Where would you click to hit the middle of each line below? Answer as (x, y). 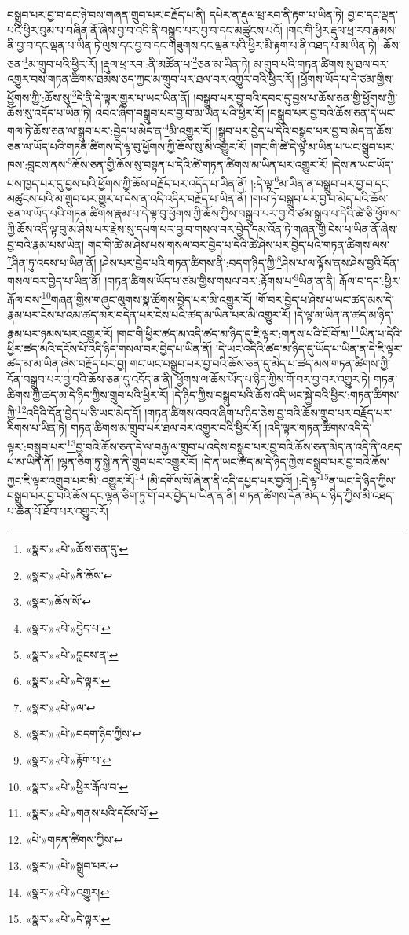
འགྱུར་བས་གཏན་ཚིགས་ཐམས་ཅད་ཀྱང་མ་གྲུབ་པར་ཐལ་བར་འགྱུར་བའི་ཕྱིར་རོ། (151, 79)
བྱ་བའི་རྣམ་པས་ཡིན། (46, 244)
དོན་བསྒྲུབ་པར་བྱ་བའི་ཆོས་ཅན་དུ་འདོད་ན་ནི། (90, 378)
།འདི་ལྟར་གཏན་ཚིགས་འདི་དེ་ (318, 428)
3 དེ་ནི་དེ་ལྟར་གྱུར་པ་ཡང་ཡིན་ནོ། (131, 96)
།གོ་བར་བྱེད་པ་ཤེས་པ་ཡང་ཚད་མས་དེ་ (325, 299)
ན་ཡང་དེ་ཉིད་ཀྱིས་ (362, 480)
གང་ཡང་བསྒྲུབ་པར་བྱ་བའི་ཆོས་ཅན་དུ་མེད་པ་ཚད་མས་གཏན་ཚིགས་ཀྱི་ (260, 363)
